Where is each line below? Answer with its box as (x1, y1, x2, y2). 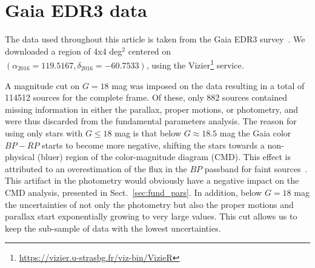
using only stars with (5, 126, 83, 139)
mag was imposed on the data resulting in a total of (111, 79, 305, 92)
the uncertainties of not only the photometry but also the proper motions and (5, 198, 294, 210)
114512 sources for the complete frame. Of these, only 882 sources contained (5, 91, 287, 104)
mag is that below (114, 126, 181, 139)
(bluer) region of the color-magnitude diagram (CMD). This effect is (37, 150, 291, 163)
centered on (128, 44, 171, 57)
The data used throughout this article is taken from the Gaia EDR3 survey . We (5, 33, 305, 45)
